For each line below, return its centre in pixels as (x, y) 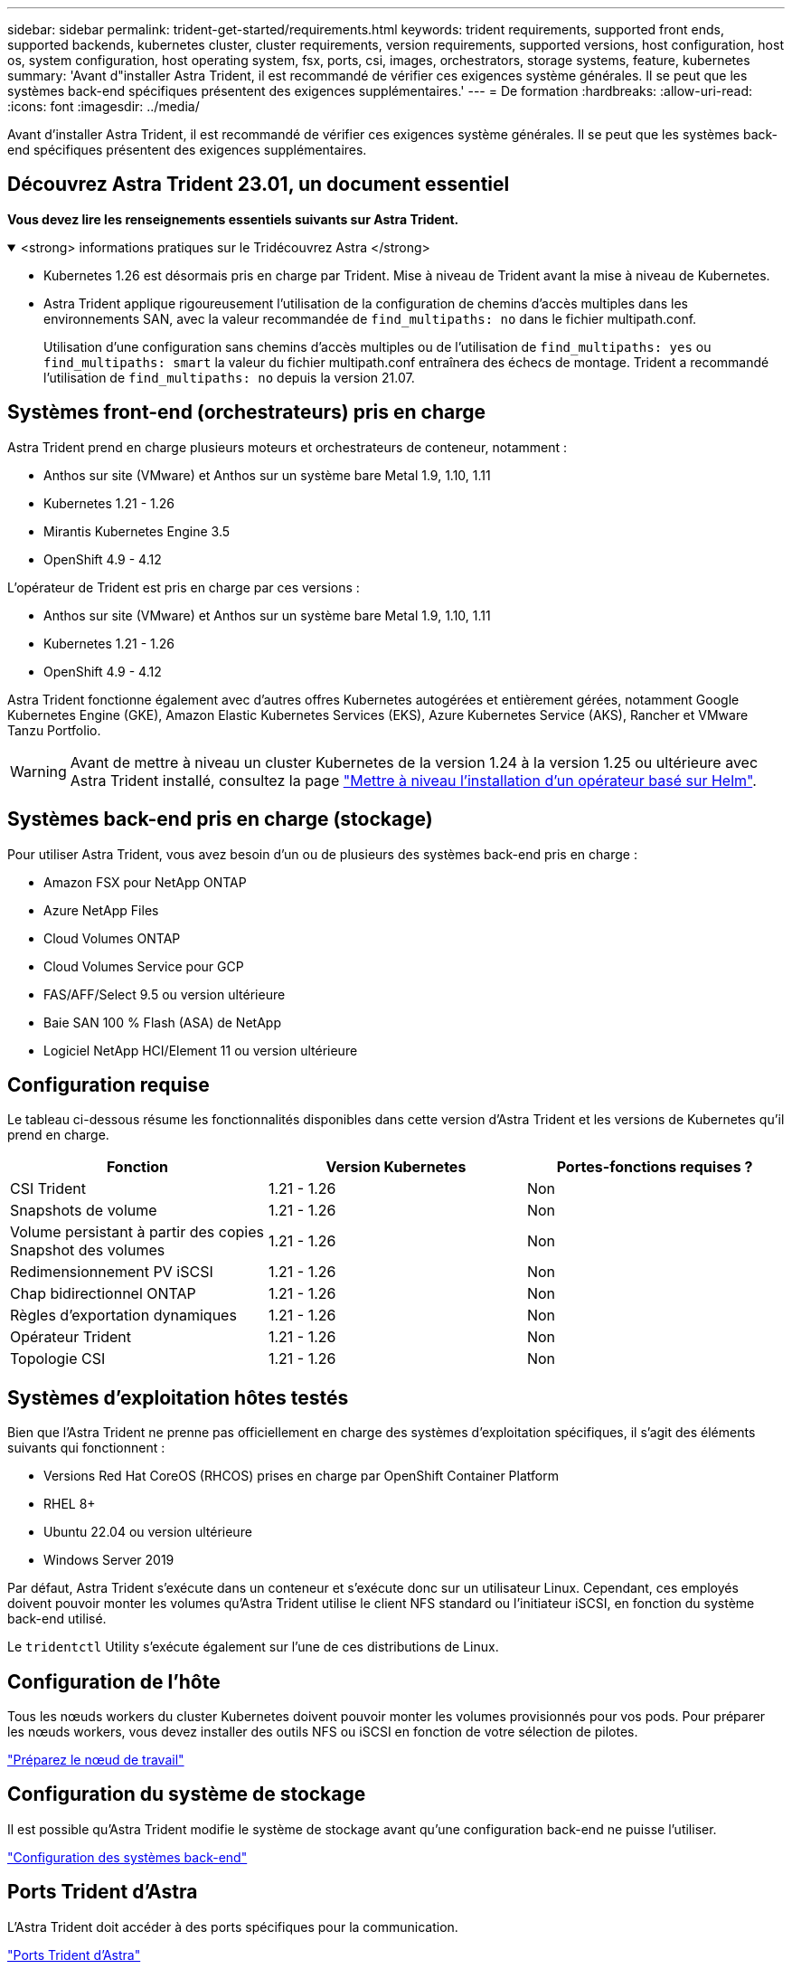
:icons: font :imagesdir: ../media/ (104, 106)
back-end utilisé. (57, 1619)
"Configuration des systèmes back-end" (127, 1857)
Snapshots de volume (84, 1211)
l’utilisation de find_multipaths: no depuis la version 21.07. (229, 377)
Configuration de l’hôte (114, 1681)
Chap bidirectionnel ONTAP (103, 1294)
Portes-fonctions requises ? (655, 1167)
